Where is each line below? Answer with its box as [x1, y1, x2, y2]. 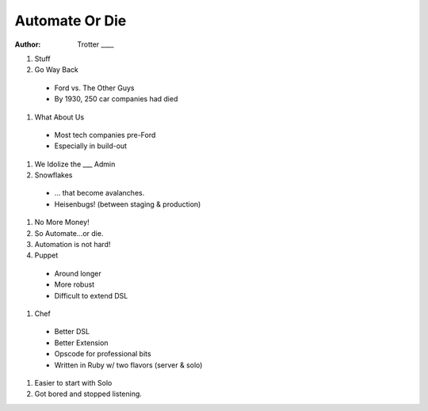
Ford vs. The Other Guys [54, 83, 135, 93]
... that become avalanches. [54, 188, 145, 198]
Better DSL [54, 327, 90, 337]
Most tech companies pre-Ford [54, 130, 156, 139]
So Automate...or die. [34, 228, 104, 238]
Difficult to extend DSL [54, 291, 128, 300]
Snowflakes [34, 170, 73, 180]
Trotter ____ [77, 40, 114, 49]
